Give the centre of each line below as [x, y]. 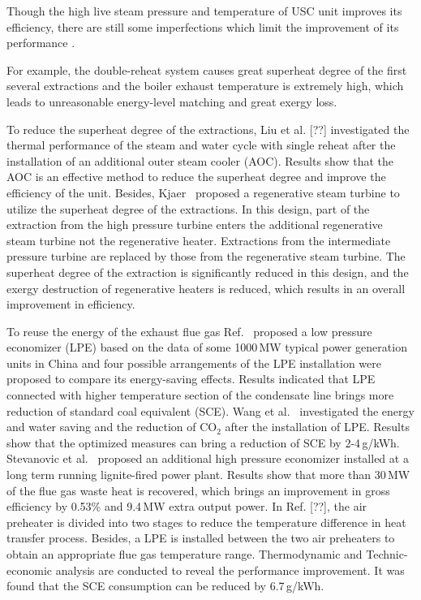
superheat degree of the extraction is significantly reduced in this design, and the [208, 272]
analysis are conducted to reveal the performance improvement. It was [230, 570]
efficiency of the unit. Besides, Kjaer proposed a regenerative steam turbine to [203, 192]
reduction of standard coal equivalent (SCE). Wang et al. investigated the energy [210, 410]
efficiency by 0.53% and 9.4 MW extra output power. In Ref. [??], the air [187, 506]
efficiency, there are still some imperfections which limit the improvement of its [203, 26]
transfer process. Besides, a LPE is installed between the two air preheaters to [201, 538]
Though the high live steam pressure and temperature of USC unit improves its [204, 11]
